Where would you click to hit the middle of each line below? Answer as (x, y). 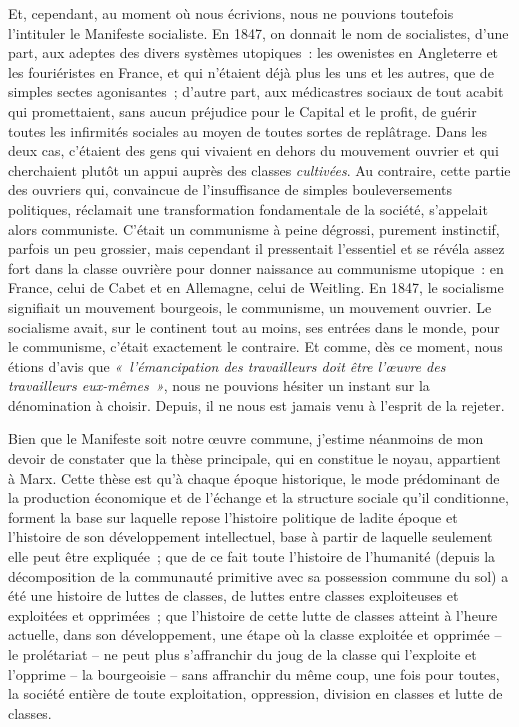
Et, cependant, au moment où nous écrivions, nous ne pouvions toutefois (231, 13)
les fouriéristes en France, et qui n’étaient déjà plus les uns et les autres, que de (251, 71)
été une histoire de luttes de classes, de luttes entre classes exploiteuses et (233, 595)
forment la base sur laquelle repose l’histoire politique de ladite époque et (233, 516)
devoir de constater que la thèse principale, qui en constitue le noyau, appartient (254, 458)
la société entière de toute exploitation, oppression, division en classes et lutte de (255, 693)
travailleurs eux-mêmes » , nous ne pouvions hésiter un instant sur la (219, 385)
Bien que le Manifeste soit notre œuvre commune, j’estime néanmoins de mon (246, 438)
